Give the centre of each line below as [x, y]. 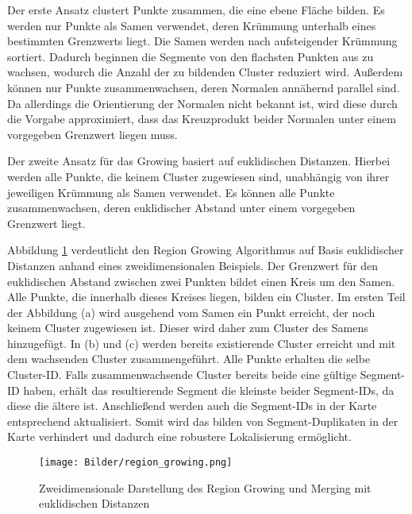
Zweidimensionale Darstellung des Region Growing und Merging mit [205, 487]
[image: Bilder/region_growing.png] [136, 463]
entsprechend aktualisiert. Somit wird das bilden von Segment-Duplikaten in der [203, 421]
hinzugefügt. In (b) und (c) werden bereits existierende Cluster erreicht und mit [202, 343]
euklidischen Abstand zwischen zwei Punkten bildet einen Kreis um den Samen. [201, 281]
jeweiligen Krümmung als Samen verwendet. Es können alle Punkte [171, 192]
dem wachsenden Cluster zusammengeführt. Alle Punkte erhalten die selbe [189, 359]
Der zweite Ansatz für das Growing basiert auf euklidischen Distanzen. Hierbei [199, 161]
